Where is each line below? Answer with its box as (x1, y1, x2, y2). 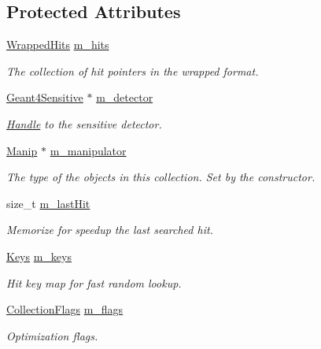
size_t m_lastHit (6, 195, 90, 211)
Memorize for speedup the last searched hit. (6, 221, 213, 238)
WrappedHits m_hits (6, 36, 109, 53)
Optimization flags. (6, 327, 98, 343)
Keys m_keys (6, 247, 72, 264)
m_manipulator (50, 142, 127, 158)
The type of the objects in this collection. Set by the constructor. (6, 169, 315, 185)
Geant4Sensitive (6, 89, 83, 106)
